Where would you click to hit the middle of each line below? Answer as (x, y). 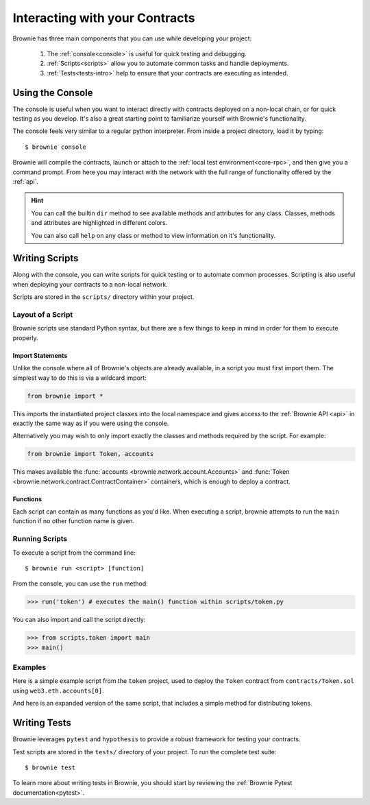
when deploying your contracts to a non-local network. (90, 284)
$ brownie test (50, 767)
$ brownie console (56, 147)
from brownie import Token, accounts (90, 454)
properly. (25, 338)
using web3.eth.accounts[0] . (58, 690)
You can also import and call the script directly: (79, 620)
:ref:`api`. (26, 181)
